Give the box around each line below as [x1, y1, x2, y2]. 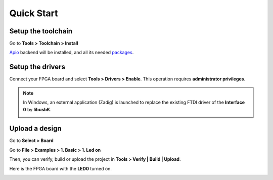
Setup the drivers [9, 63, 66, 71]
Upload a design [9, 124, 62, 133]
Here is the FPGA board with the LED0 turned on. [9, 165, 112, 171]
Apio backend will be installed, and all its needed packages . [9, 50, 134, 56]
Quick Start [9, 8, 58, 19]
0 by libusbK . [23, 106, 52, 112]
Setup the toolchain [9, 27, 73, 35]
